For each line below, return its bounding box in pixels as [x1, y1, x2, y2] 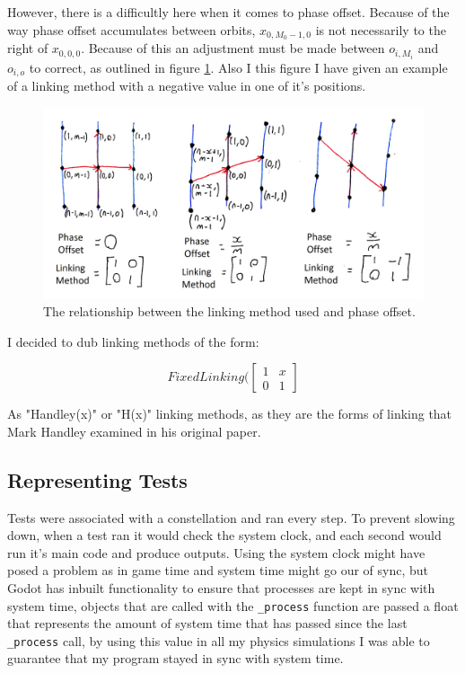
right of [7, 39, 48, 58]
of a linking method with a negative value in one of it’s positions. [7, 76, 366, 94]
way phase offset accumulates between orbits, [7, 20, 256, 39]
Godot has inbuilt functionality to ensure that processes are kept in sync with [7, 578, 435, 597]
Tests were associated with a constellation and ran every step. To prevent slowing [7, 508, 455, 527]
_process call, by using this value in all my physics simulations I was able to [7, 631, 430, 650]
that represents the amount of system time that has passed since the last [7, 614, 408, 633]
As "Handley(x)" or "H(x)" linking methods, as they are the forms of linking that [7, 404, 452, 423]
